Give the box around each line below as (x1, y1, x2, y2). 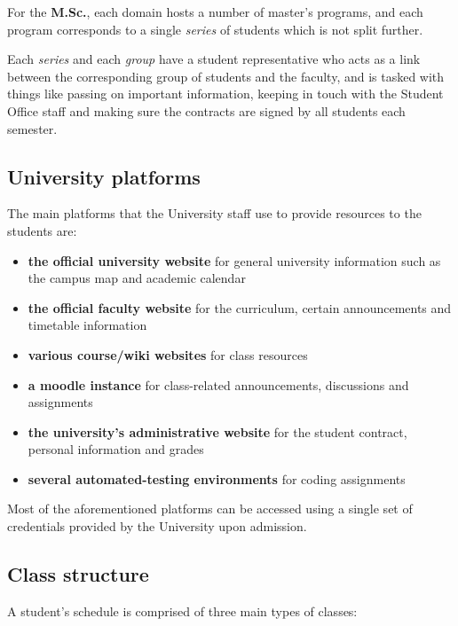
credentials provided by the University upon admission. (7, 517, 307, 536)
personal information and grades (28, 440, 204, 458)
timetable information (28, 316, 147, 334)
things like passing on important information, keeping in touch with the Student (7, 84, 444, 103)
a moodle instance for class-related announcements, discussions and (28, 375, 409, 394)
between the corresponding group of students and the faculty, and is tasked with (7, 67, 445, 85)
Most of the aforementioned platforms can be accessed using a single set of (7, 499, 413, 518)
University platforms (7, 162, 201, 190)
